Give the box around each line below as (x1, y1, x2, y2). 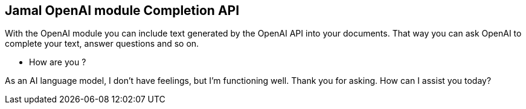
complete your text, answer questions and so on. (5, 38, 199, 49)
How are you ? (29, 57, 86, 68)
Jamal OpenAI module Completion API (5, 3, 240, 18)
